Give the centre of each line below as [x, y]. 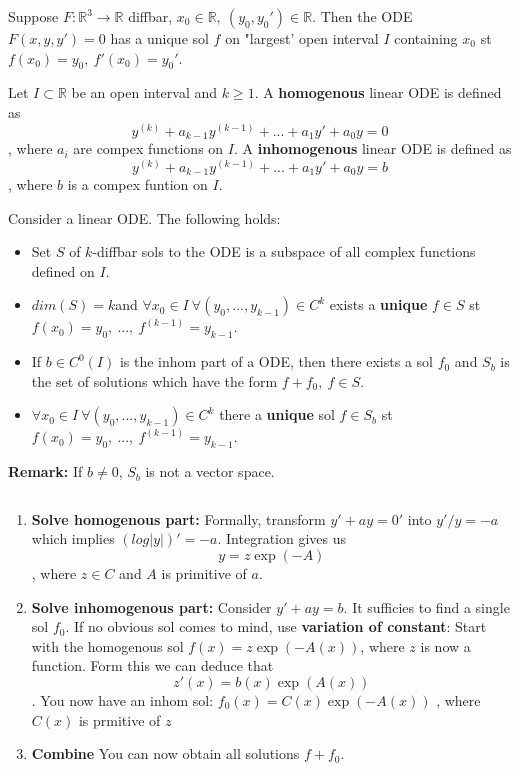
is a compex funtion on [137, 184]
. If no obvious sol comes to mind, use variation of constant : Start [276, 626]
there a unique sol [277, 414]
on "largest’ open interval [302, 38]
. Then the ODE [362, 16]
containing [426, 38]
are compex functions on [148, 148]
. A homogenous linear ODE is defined [378, 92]
